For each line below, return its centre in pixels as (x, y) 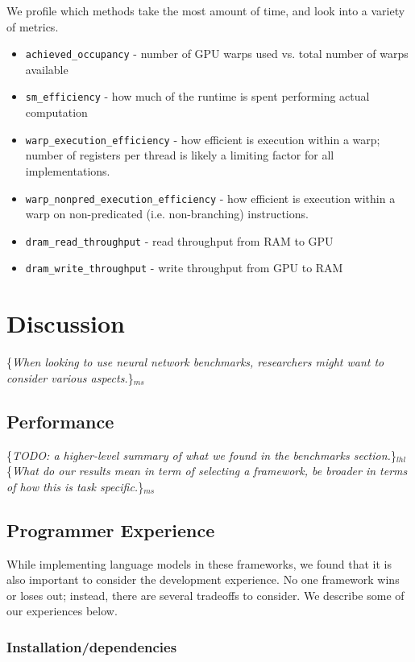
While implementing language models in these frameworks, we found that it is (199, 563)
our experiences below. (62, 611)
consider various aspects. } (70, 377)
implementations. (68, 170)
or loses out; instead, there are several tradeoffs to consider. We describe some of (205, 595)
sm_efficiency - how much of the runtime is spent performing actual (197, 96)
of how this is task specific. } (75, 486)
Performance (60, 421)
